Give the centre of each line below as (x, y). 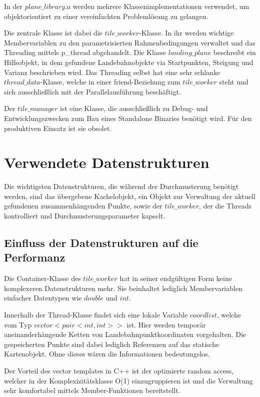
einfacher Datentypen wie (43, 298)
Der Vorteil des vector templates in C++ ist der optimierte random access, (119, 370)
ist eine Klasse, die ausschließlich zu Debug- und (134, 108)
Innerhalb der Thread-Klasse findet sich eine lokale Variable (96, 314)
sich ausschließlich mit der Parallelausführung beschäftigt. (92, 91)
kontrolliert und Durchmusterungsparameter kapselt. (85, 216)
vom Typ (18, 324)
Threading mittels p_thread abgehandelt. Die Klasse (85, 52)
